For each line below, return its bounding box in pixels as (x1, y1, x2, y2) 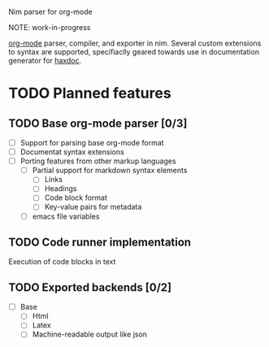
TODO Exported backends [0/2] (8, 280, 172, 294)
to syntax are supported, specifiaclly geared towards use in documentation (8, 47, 260, 56)
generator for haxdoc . (8, 56, 82, 65)
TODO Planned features (8, 85, 172, 102)
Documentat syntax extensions (20, 147, 124, 157)
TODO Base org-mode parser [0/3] (8, 116, 188, 130)
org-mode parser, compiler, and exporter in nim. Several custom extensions (8, 38, 262, 48)
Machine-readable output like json (32, 329, 148, 340)
